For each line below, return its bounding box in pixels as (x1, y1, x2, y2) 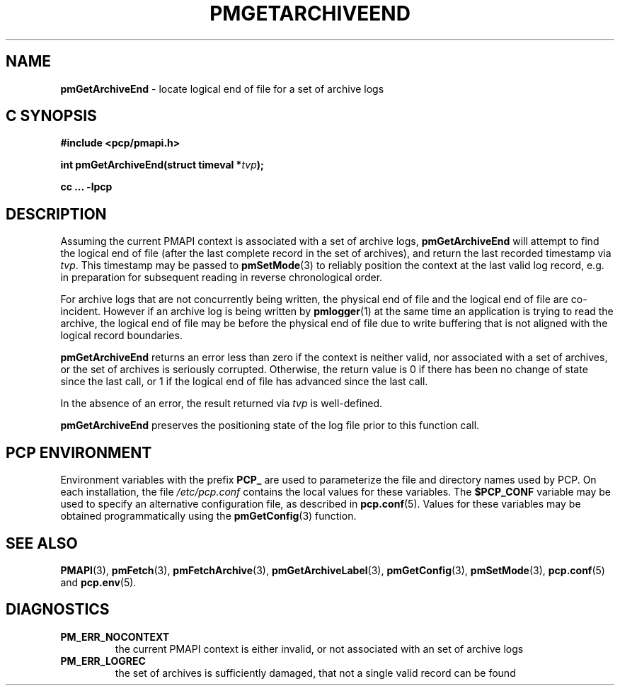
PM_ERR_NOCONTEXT (60, 630, 170, 643)
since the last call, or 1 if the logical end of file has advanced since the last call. (60, 375, 428, 388)
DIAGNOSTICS (6, 600, 110, 619)
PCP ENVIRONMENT (6, 443, 152, 462)
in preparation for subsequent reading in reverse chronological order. (60, 271, 383, 284)
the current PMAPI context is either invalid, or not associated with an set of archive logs (115, 642, 524, 655)
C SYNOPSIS (6, 107, 97, 125)
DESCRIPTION (6, 205, 107, 223)
